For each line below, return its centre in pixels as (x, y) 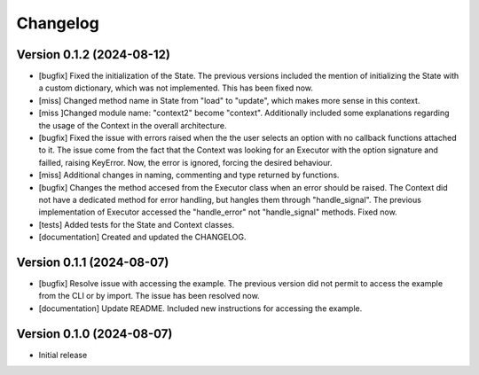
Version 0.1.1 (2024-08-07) (93, 262)
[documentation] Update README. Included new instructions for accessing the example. (200, 308)
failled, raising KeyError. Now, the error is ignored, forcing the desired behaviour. (185, 162)
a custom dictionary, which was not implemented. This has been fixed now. (176, 88)
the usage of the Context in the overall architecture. (133, 125)
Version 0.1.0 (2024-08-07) (94, 334)
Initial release (63, 355)
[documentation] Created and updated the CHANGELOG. (143, 237)
